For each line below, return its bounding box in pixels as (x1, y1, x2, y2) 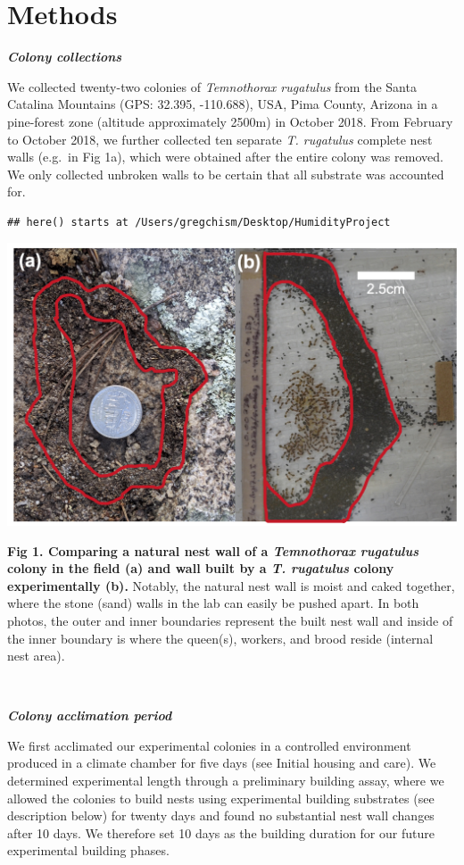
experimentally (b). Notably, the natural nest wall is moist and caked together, (7, 576, 455, 595)
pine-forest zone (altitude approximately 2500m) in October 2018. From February (7, 112, 453, 130)
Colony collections (7, 47, 122, 66)
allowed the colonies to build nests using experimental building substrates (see (7, 788, 435, 807)
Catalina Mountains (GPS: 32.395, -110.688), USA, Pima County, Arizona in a (7, 95, 438, 113)
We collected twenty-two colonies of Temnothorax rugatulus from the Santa (7, 77, 417, 96)
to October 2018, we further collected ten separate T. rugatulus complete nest (7, 129, 433, 148)
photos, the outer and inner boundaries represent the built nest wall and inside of (7, 611, 453, 629)
